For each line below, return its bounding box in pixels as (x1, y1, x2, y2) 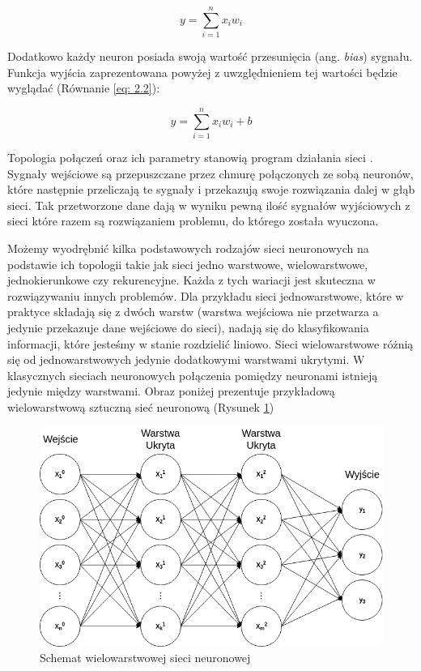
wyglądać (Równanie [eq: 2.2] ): (7, 79, 160, 96)
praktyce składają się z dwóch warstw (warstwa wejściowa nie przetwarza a (7, 303, 379, 320)
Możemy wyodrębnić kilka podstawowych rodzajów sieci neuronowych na (7, 240, 369, 256)
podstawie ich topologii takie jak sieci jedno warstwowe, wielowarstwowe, (7, 255, 368, 272)
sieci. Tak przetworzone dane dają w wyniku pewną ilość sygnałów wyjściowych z (7, 196, 410, 213)
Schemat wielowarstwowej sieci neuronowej (40, 649, 251, 666)
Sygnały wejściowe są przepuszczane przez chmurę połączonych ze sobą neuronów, (7, 165, 414, 182)
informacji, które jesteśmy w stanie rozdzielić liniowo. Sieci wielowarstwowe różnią (7, 335, 414, 352)
